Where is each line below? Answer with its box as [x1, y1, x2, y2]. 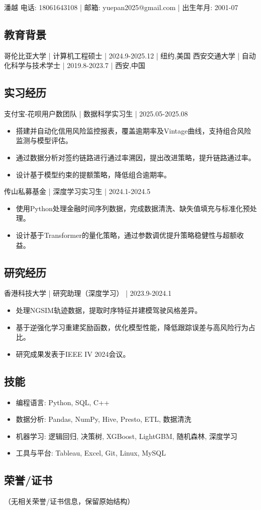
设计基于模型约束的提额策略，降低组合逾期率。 [16, 169, 171, 179]
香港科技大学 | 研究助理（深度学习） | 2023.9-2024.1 [4, 288, 171, 298]
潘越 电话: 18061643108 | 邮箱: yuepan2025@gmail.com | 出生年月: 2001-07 [4, 2, 238, 12]
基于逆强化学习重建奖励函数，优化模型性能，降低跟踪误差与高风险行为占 [16, 322, 255, 332]
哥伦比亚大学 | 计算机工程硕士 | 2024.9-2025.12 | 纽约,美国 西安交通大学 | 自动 [4, 50, 256, 60]
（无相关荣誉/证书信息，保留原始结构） [4, 496, 134, 506]
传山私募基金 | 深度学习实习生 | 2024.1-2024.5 [4, 186, 150, 197]
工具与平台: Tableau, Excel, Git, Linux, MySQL [16, 448, 166, 458]
